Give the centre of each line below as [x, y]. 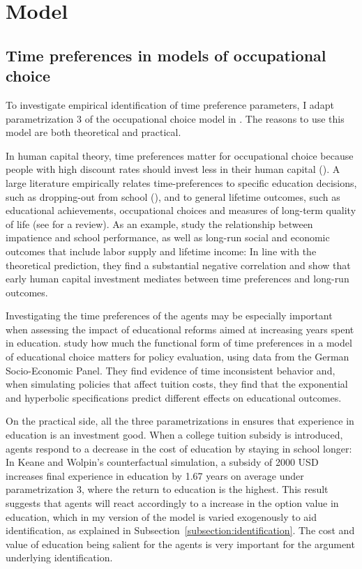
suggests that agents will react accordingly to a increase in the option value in [172, 503]
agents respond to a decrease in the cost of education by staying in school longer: [179, 448]
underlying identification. [59, 557]
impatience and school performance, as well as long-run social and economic [168, 237]
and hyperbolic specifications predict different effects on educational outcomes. [174, 397]
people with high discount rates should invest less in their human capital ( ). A [173, 169]
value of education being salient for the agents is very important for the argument [180, 544]
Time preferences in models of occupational [166, 55]
